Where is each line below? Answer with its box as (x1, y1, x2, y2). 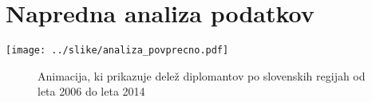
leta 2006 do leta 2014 (38, 83, 145, 100)
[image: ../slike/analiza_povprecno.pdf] (6, 45, 229, 57)
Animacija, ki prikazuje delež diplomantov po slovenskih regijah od (38, 67, 366, 84)
